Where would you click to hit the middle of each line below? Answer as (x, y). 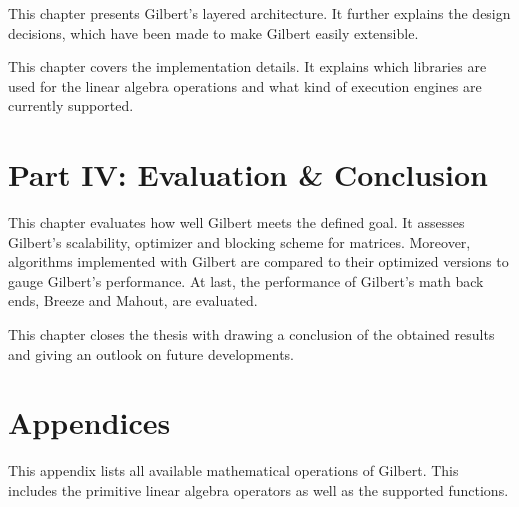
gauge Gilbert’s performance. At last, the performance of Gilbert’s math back (246, 280)
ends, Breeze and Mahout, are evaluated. (133, 300)
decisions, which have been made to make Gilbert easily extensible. (213, 32)
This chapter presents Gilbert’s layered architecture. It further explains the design (259, 13)
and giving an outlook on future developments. (151, 353)
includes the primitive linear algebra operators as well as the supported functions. (258, 489)
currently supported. (71, 105)
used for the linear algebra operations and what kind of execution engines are (245, 85)
